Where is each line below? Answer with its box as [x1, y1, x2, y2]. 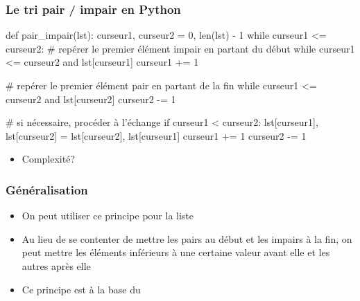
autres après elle [22, 258, 91, 273]
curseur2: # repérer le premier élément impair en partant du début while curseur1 [6, 41, 355, 55]
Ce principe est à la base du [22, 282, 141, 296]
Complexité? [22, 152, 76, 166]
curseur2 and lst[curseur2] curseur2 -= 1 [6, 91, 176, 106]
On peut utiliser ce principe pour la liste [22, 208, 194, 223]
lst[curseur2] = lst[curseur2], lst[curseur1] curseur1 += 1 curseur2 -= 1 [6, 128, 307, 143]
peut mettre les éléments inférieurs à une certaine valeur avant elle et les [22, 245, 330, 259]
